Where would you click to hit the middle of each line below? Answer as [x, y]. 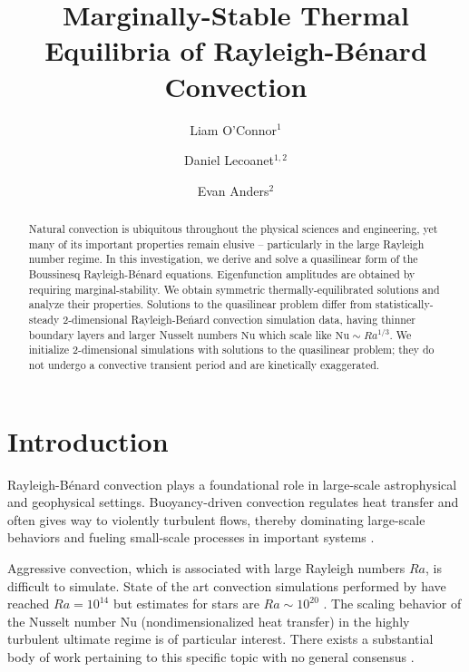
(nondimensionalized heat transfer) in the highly [275, 621]
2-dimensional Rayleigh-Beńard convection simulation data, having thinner [239, 320]
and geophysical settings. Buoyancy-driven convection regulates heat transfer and [233, 502]
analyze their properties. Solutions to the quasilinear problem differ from [200, 304]
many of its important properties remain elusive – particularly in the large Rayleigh [226, 243]
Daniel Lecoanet [229, 160]
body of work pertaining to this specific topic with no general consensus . [211, 656]
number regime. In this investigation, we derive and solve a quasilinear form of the [223, 259]
